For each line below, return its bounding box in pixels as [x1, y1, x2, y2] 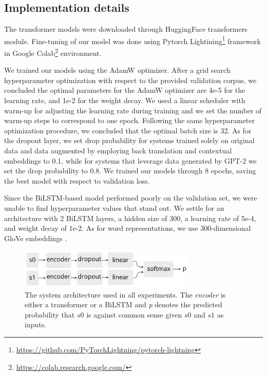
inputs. [25, 319, 47, 330]
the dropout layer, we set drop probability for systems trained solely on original [4, 135, 255, 146]
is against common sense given [86, 309, 182, 320]
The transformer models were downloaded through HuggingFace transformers [4, 24, 247, 34]
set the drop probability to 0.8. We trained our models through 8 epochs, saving [4, 165, 256, 176]
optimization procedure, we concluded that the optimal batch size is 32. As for [4, 125, 252, 135]
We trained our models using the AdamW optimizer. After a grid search [4, 65, 231, 75]
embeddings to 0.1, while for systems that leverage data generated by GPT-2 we [4, 155, 257, 166]
